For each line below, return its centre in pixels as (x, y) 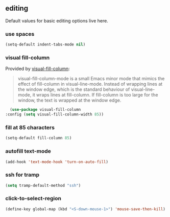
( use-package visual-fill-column (45, 110)
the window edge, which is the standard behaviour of (74, 89)
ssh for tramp (22, 175)
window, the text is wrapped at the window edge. (69, 100)
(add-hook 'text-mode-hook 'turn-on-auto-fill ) (57, 162)
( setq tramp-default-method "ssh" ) (43, 185)
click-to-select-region (33, 199)
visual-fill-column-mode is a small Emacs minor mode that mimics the (91, 79)
